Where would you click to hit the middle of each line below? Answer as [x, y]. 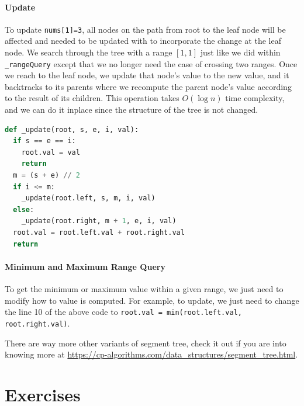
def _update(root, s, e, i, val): [72, 129]
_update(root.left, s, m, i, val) [88, 198]
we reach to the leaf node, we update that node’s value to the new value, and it [147, 75]
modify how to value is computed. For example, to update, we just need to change [152, 300]
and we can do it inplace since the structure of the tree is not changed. [132, 110]
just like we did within [240, 52]
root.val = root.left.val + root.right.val [99, 233]
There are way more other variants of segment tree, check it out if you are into [146, 343]
